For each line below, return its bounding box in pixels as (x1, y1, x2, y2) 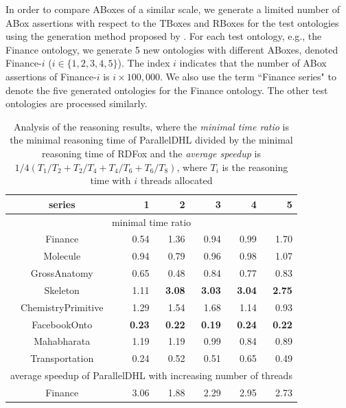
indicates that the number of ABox (179, 56, 327, 70)
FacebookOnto (32, 317, 93, 331)
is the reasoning (222, 159, 288, 174)
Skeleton (44, 282, 80, 297)
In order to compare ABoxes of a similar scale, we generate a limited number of (5, 2, 341, 16)
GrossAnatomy (30, 266, 93, 280)
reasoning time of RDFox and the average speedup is (41, 146, 261, 160)
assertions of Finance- (5, 69, 97, 83)
